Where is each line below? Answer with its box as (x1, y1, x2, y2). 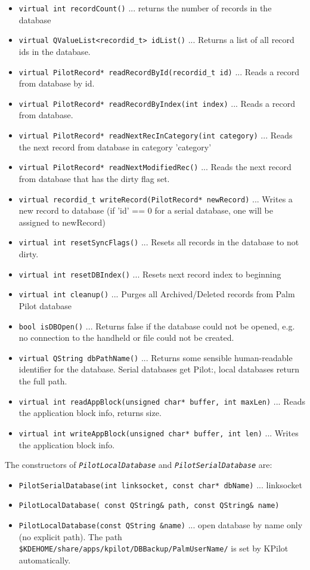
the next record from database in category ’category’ (18, 140, 212, 153)
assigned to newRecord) (18, 215, 106, 228)
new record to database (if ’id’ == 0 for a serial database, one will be (18, 204, 274, 217)
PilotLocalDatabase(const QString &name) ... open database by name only (18, 519, 303, 531)
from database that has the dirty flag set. (18, 172, 170, 184)
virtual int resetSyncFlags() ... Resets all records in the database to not (18, 236, 299, 248)
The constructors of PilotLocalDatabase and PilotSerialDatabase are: (5, 458, 272, 471)
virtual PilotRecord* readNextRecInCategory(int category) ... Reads (18, 129, 293, 141)
